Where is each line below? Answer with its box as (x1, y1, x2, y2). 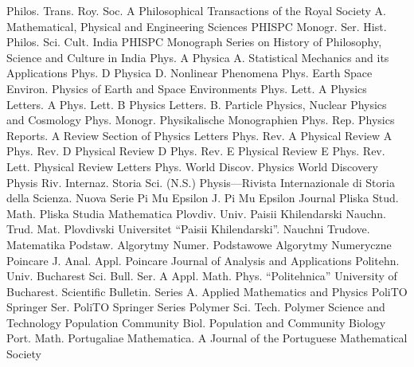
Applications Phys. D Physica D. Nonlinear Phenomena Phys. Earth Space (6, 64, 373, 81)
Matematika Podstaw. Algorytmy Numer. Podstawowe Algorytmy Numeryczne (6, 236, 392, 252)
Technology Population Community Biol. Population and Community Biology (6, 314, 386, 330)
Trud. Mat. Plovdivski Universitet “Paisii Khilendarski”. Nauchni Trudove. (6, 221, 370, 237)
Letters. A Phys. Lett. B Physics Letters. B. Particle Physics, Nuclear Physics (6, 96, 387, 112)
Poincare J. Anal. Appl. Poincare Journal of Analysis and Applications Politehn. (6, 252, 400, 268)
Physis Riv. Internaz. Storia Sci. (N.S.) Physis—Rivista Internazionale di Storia (6, 174, 395, 190)
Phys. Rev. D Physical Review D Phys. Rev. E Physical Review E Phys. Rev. (6, 143, 385, 159)
